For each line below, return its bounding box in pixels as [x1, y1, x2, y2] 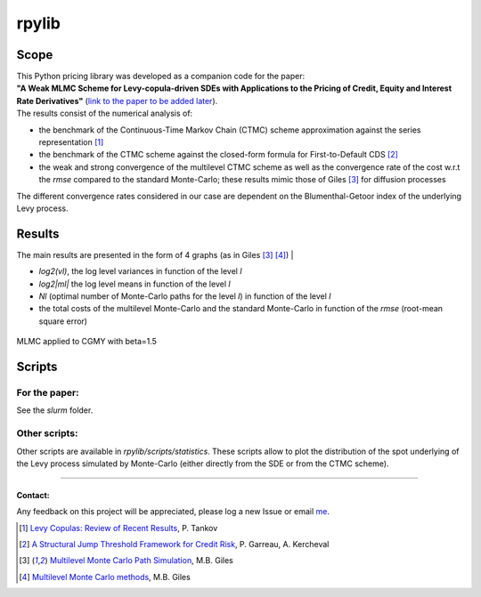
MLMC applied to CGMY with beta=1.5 [16, 336, 158, 347]
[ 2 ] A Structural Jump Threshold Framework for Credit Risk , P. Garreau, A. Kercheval [19, 539, 330, 550]
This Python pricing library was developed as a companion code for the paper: [16, 71, 306, 82]
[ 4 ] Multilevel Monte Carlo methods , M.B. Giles [19, 571, 191, 582]
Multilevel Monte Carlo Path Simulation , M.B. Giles [49, 555, 233, 566]
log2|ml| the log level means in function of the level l [38, 278, 231, 289]
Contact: [16, 489, 51, 500]
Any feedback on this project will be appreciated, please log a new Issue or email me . [16, 506, 330, 517]
